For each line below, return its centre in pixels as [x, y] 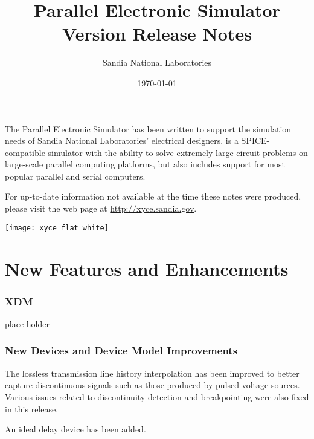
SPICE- [255, 141]
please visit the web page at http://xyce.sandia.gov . [101, 208]
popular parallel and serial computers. [75, 176]
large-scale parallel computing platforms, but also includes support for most [145, 164]
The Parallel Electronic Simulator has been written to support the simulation [148, 128]
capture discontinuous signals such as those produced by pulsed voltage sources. [152, 385]
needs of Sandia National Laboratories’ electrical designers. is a [122, 141]
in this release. [32, 408]
